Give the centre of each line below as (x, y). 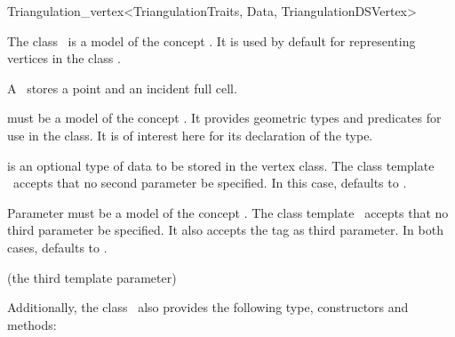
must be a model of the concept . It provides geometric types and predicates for (224, 118)
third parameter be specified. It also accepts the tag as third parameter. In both (225, 230)
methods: (32, 324)
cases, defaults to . (57, 247)
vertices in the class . (64, 58)
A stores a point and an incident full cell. (122, 88)
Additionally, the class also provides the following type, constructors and (208, 307)
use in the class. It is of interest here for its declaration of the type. (190, 135)
